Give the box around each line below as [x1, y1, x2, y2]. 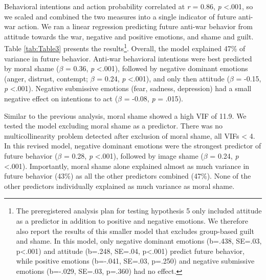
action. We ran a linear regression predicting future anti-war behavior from [17, 21, 253, 32]
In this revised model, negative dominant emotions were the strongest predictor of [4, 140, 261, 151]
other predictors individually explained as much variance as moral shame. [4, 180, 235, 191]
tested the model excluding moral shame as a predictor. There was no [4, 120, 223, 131]
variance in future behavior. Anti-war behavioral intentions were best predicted [4, 53, 252, 63]
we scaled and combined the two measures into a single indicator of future [4, 11, 236, 21]
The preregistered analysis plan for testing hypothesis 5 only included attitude [16, 205, 262, 216]
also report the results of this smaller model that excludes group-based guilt [16, 225, 254, 236]
